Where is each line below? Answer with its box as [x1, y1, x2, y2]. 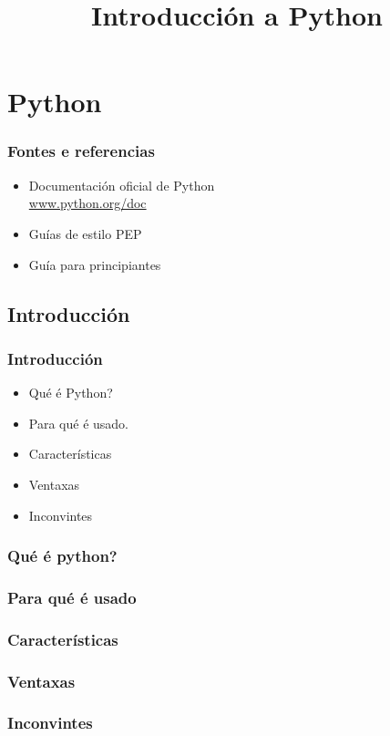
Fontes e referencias [7, 140, 155, 162]
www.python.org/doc [28, 193, 147, 213]
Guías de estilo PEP [28, 223, 142, 243]
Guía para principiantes [28, 254, 161, 274]
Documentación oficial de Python [28, 175, 215, 194]
